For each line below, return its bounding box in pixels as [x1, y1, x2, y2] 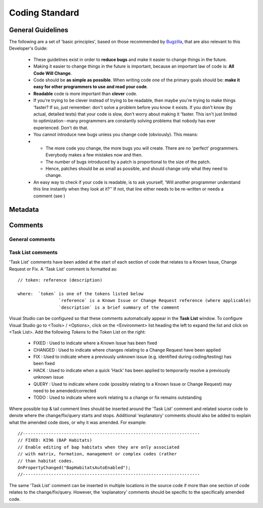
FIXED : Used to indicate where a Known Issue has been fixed [33, 340, 157, 346]
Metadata [9, 206, 39, 214]
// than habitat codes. [18, 458, 75, 464]
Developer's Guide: [9, 45, 48, 51]
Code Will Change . [33, 70, 72, 76]
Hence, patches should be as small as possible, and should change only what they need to [45, 166, 228, 171]
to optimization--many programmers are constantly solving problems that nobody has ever [33, 118, 216, 124]
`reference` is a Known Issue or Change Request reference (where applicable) [58, 298, 252, 303]
